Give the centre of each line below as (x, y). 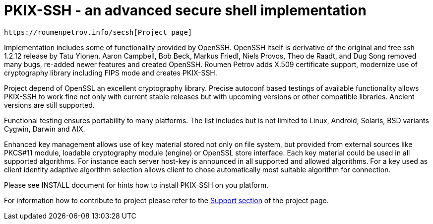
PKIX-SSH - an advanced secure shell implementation (185, 10)
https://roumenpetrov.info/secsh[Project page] (98, 32)
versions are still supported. (49, 105)
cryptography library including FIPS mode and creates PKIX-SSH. (111, 73)
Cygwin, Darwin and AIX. (45, 129)
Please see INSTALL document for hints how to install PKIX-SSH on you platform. (136, 185)
